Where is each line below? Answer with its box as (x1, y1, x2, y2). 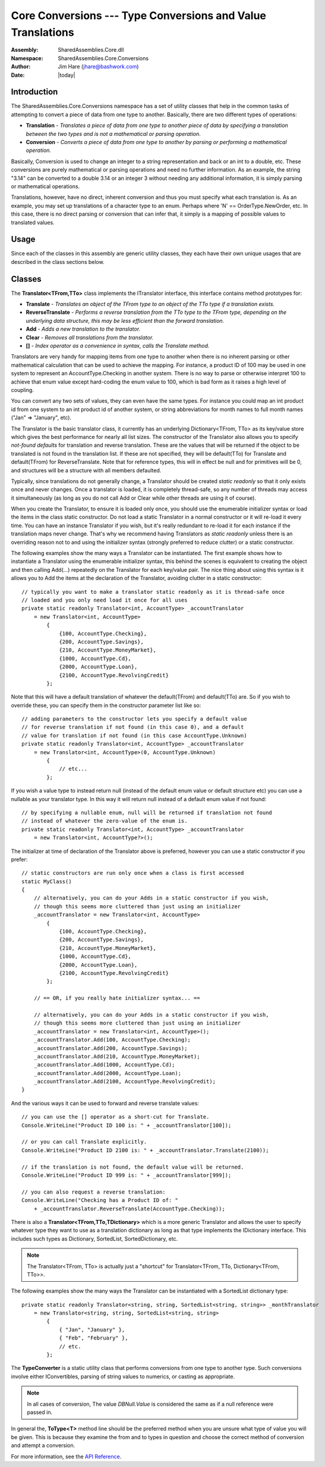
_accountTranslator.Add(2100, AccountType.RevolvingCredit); (33, 1078, 216, 1085)
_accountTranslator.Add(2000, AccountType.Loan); (33, 1070, 181, 1076)
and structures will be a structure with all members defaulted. (11, 466, 162, 474)
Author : (11, 63, 31, 70)
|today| (58, 71, 75, 79)
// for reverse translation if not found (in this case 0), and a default (21, 724, 244, 731)
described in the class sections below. (11, 258, 105, 265)
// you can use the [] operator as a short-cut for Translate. (21, 1114, 210, 1120)
